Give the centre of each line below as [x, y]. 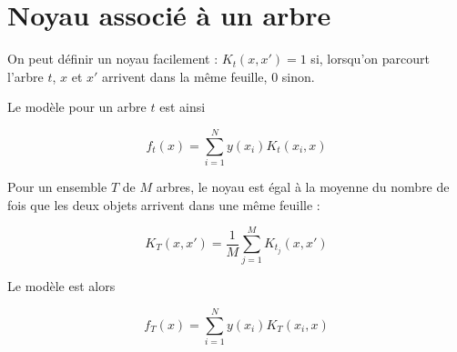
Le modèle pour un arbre [77, 107]
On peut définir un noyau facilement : [113, 59]
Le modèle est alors [61, 286]
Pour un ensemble [57, 187]
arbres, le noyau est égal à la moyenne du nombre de [303, 187]
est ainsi [183, 107]
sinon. [298, 76]
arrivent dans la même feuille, [185, 76]
